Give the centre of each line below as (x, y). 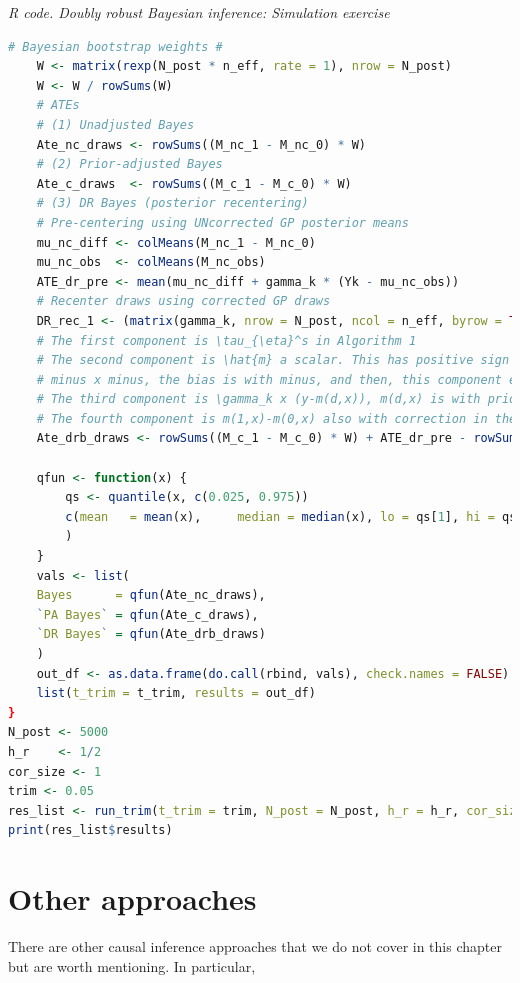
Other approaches (132, 898)
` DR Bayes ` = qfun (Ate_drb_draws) (151, 634)
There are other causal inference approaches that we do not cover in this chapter (255, 946)
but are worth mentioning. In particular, (132, 965)
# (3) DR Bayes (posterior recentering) (172, 203)
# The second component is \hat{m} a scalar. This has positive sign (273, 360)
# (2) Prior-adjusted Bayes (129, 164)
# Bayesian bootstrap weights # (115, 46)
